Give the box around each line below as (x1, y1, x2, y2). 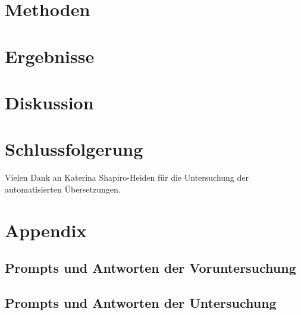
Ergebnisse (5, 43, 95, 68)
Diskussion (5, 90, 94, 114)
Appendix (5, 218, 87, 242)
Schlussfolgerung (5, 137, 143, 161)
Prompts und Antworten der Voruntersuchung (5, 259, 296, 277)
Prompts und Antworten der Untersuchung (5, 293, 277, 311)
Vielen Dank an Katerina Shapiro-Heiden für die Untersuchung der (5, 171, 249, 184)
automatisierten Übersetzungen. (5, 182, 121, 195)
